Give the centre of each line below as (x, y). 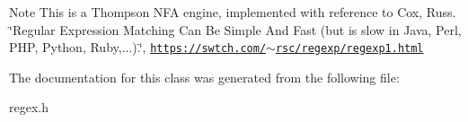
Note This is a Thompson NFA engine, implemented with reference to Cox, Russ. (233, 12)
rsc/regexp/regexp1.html (349, 49)
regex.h (29, 107)
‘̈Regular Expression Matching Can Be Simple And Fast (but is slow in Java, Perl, (235, 29)
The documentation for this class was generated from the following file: (204, 77)
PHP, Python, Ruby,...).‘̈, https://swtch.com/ (138, 47)
